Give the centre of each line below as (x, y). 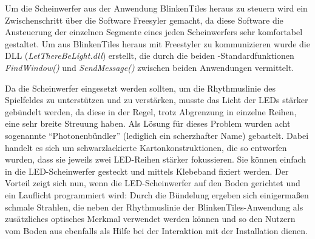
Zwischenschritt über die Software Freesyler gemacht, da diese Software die (144, 20)
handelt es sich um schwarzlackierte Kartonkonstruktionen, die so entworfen (146, 147)
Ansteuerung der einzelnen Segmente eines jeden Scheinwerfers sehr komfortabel (154, 32)
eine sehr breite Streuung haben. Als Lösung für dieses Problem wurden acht (148, 123)
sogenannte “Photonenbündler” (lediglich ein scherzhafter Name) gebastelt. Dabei (157, 135)
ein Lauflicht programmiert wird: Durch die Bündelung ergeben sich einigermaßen (157, 194)
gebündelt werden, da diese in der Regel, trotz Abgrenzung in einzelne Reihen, (151, 111)
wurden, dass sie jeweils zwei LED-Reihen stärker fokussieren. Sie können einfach (156, 159)
